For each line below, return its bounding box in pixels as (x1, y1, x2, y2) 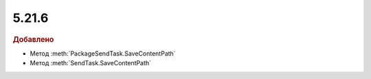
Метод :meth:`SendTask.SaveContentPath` (30, 59, 151, 67)
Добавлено (12, 34, 54, 44)
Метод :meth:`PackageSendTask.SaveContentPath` (30, 49, 176, 58)
